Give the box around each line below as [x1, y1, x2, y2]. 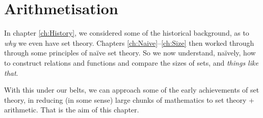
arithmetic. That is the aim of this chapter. [4, 104, 139, 115]
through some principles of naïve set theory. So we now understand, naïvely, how [4, 47, 256, 58]
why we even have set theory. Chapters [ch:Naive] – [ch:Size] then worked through [4, 37, 254, 48]
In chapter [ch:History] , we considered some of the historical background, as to [4, 27, 249, 38]
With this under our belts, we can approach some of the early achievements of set [4, 84, 259, 95]
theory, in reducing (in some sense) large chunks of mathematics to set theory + [4, 94, 254, 105]
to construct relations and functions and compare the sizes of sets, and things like [4, 57, 258, 68]
